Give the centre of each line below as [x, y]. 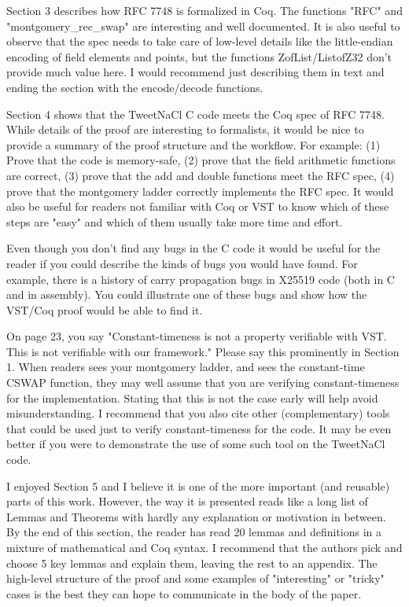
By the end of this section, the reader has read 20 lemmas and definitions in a [194, 532]
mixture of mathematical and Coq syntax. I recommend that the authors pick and [204, 547]
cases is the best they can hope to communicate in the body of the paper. [184, 593]
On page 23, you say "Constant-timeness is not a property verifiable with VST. [197, 336]
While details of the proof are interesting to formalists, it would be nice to [185, 129]
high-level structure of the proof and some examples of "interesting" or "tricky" [195, 578]
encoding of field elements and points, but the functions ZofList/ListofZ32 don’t [199, 56]
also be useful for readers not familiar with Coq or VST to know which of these [198, 206]
